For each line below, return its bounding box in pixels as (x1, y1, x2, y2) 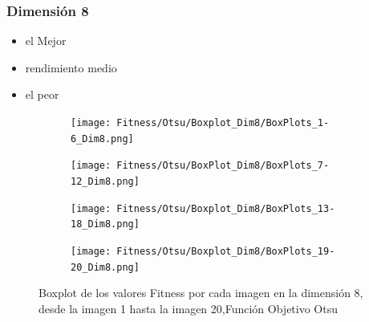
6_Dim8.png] (71, 132, 134, 145)
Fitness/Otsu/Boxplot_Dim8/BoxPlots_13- (116, 202, 335, 214)
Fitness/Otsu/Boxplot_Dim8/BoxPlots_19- (116, 245, 335, 257)
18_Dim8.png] (71, 218, 140, 230)
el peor (25, 86, 59, 103)
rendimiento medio (25, 59, 117, 75)
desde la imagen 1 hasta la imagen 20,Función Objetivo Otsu (39, 300, 338, 316)
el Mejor (25, 32, 67, 49)
